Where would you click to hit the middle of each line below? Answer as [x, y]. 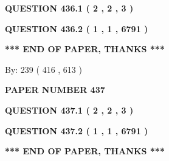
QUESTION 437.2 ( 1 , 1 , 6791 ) [77, 130]
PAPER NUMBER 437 [55, 90]
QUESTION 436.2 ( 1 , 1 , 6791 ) [77, 28]
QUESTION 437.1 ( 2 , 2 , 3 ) [69, 110]
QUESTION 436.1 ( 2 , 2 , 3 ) [69, 8]
